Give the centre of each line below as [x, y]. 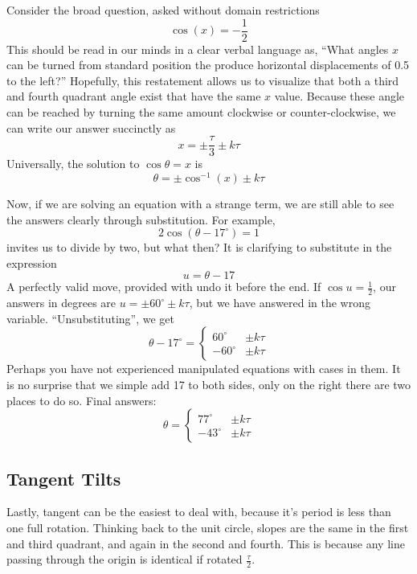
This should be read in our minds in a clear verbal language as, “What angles [198, 49]
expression [32, 262]
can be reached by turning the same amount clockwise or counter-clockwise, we [201, 112]
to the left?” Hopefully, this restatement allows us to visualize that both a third [203, 80]
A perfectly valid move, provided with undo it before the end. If [164, 287]
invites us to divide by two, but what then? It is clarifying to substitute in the [199, 247]
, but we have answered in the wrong [280, 303]
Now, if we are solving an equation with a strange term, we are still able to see [200, 203]
